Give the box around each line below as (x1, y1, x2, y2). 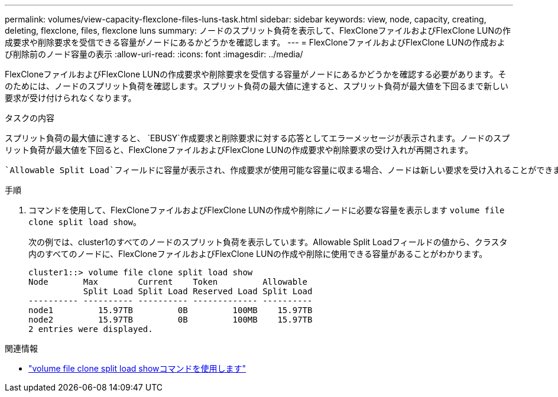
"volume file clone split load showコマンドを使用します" (28, 363, 246, 373)
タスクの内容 (5, 113, 54, 123)
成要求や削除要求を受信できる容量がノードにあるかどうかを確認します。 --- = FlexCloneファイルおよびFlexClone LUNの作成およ (5, 37, 505, 47)
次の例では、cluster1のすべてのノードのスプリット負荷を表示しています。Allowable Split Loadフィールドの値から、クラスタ (28, 237, 508, 247)
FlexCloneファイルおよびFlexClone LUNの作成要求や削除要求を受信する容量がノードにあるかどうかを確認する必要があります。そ (5, 69, 507, 79)
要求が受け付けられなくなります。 (5, 93, 137, 103)
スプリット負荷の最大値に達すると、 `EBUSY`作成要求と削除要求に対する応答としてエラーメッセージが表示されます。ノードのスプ (5, 133, 510, 143)
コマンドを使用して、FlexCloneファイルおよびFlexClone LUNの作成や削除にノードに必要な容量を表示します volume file (28, 205, 505, 215)
